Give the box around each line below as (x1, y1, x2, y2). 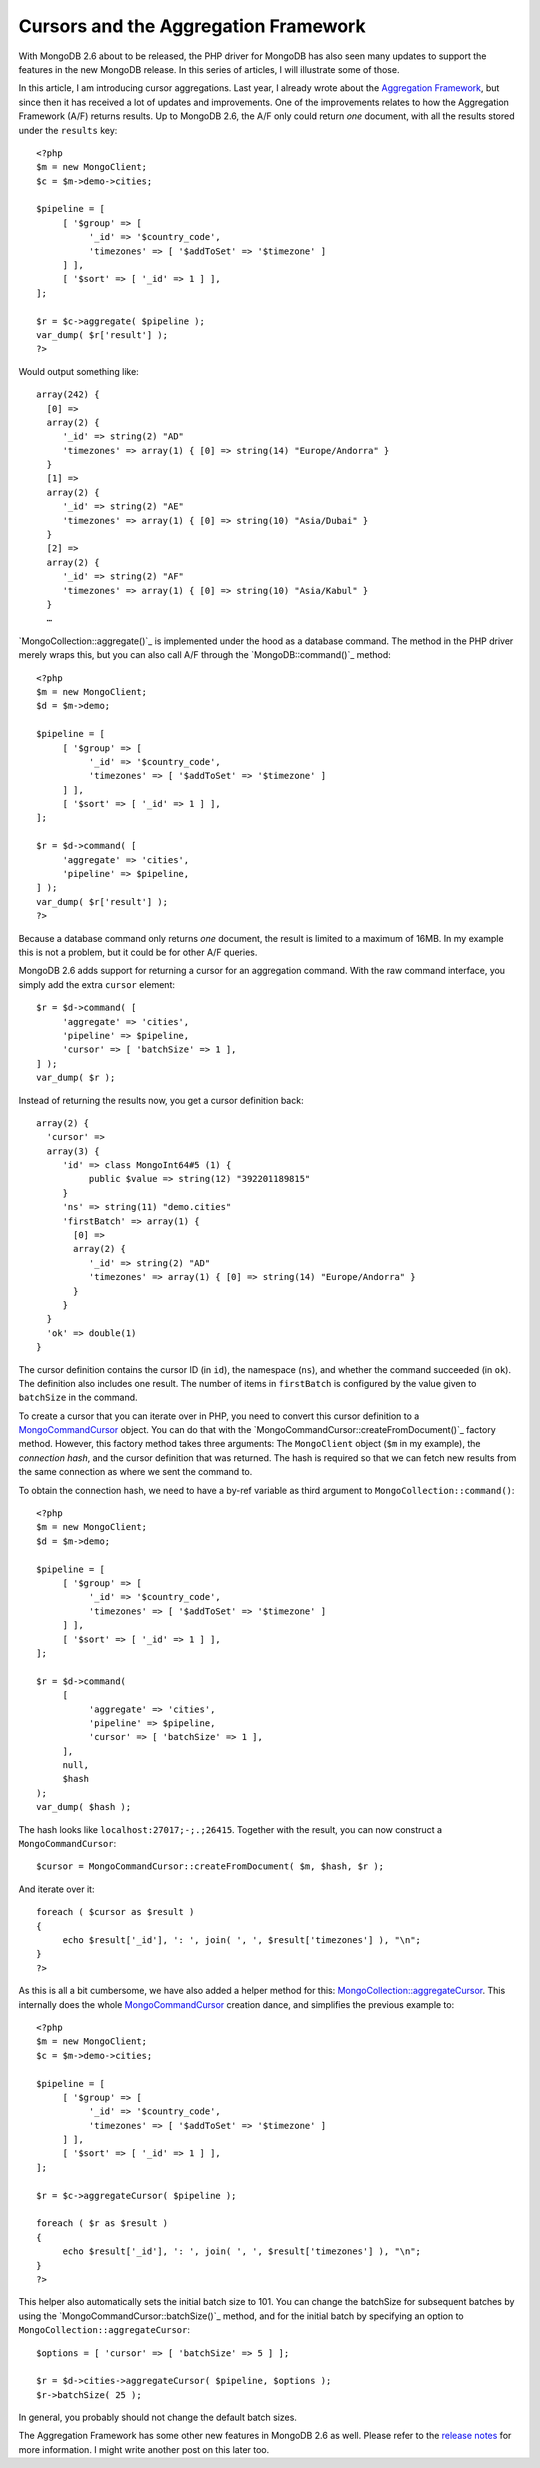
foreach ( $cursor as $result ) (36, 1906, 195, 1918)
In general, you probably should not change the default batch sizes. (18, 2411, 297, 2424)
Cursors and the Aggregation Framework (18, 15, 366, 37)
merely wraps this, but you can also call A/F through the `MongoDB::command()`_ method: (18, 649, 392, 661)
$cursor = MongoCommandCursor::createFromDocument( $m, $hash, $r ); (36, 1861, 385, 1872)
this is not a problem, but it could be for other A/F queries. (18, 946, 258, 958)
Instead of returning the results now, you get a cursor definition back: (18, 1094, 304, 1106)
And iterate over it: (18, 1883, 95, 1895)
